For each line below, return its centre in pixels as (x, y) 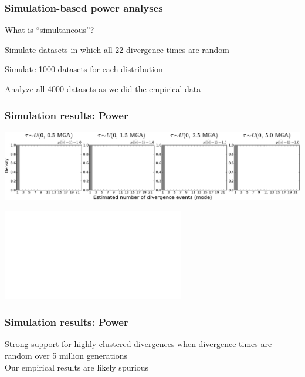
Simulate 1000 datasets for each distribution (84, 69)
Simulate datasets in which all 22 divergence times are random (117, 49)
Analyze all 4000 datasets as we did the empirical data (103, 89)
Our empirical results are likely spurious (77, 367)
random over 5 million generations (66, 355)
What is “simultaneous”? (50, 30)
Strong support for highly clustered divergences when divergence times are (138, 344)
